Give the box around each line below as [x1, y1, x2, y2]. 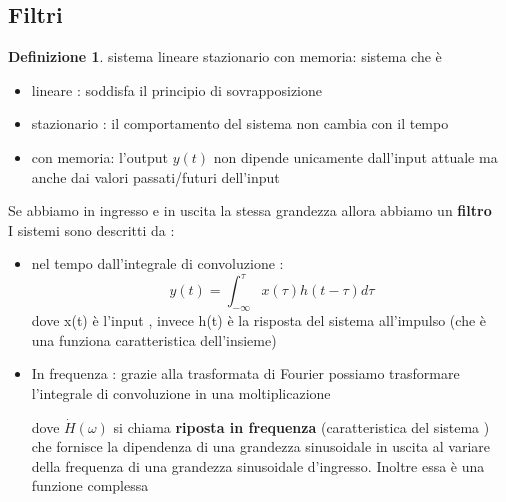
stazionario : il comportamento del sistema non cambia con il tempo [31, 113, 449, 134]
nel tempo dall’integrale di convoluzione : [31, 253, 284, 274]
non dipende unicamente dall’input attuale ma [213, 146, 498, 167]
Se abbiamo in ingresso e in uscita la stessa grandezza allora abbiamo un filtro [8, 200, 492, 221]
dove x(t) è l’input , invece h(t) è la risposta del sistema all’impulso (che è [31, 310, 487, 331]
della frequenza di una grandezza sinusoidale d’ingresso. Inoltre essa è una [31, 455, 485, 476]
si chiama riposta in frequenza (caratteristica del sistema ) [113, 416, 490, 437]
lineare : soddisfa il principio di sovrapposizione [31, 79, 322, 100]
